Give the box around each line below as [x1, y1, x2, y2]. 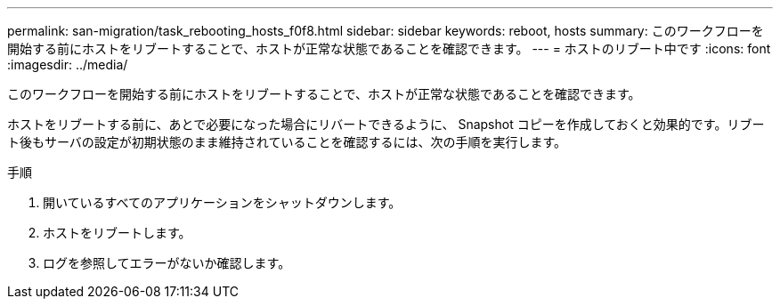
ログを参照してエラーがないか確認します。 [43, 255, 291, 270]
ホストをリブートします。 [43, 225, 191, 240]
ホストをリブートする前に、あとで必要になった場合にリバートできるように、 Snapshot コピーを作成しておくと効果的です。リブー [7, 117, 765, 132]
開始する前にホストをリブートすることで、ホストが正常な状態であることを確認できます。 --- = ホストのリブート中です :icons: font [7, 41, 771, 56]
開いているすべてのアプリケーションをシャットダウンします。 [43, 195, 402, 210]
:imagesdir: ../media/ [7, 57, 128, 72]
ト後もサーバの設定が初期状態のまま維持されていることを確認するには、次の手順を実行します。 [7, 134, 567, 149]
